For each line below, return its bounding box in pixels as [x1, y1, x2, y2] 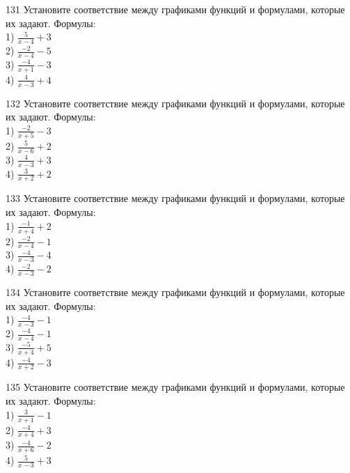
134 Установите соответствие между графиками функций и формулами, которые [6, 284, 345, 299]
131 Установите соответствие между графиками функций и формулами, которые [6, 2, 345, 16]
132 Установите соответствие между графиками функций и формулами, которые [6, 95, 345, 110]
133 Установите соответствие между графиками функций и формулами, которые [6, 191, 345, 206]
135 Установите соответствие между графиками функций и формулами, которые [6, 380, 345, 394]
